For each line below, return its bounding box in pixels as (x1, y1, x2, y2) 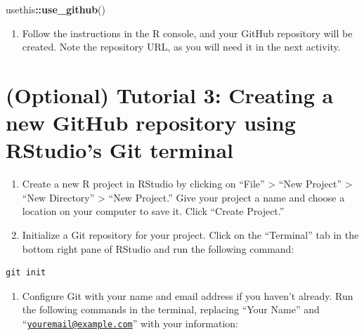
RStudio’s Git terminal (6, 136, 234, 164)
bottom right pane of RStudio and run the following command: (22, 241, 294, 256)
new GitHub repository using (6, 108, 296, 137)
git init (6, 268, 46, 278)
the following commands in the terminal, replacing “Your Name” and (22, 302, 320, 317)
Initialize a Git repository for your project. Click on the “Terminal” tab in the (22, 228, 359, 242)
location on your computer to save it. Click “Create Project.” (22, 204, 285, 218)
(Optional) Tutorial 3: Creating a (6, 80, 334, 109)
